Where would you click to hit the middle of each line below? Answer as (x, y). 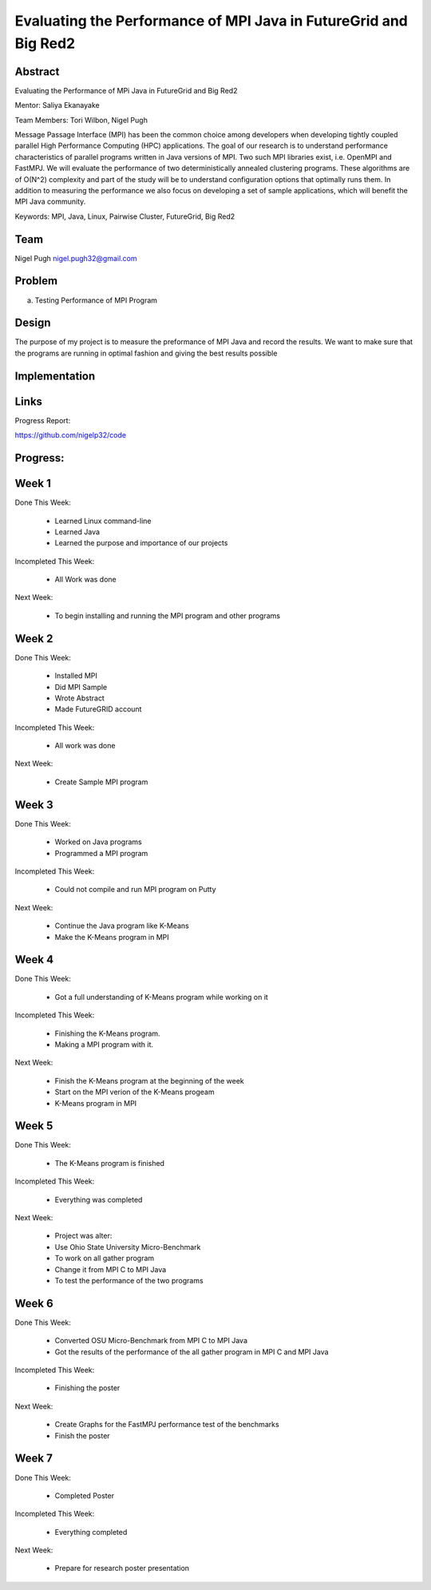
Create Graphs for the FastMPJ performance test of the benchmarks (167, 1425)
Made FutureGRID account (98, 709)
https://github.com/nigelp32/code (71, 435)
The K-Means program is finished (110, 1163)
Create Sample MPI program (101, 782)
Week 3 (34, 805)
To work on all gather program (105, 1259)
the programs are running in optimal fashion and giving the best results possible (146, 353)
